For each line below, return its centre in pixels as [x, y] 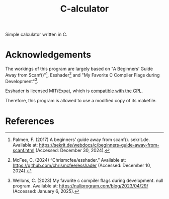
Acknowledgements [48, 55]
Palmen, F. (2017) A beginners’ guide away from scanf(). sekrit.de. [81, 140]
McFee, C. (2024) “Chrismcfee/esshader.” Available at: [69, 160]
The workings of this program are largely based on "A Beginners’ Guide [79, 69]
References [30, 121]
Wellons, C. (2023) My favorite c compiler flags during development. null [88, 181]
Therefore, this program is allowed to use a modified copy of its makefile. [81, 101]
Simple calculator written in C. [36, 35]
